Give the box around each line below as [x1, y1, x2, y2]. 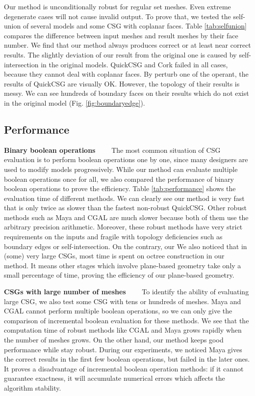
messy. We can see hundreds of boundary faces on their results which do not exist [4, 88, 249, 98]
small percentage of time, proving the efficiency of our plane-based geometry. [4, 270, 234, 280]
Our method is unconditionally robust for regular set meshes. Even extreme [4, 1, 231, 11]
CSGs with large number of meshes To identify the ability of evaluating [4, 286, 249, 297]
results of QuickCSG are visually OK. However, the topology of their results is [4, 78, 240, 88]
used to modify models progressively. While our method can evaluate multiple [4, 164, 238, 174]
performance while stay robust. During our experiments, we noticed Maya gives [4, 344, 242, 354]
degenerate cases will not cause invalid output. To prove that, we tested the [4, 11, 231, 21]
